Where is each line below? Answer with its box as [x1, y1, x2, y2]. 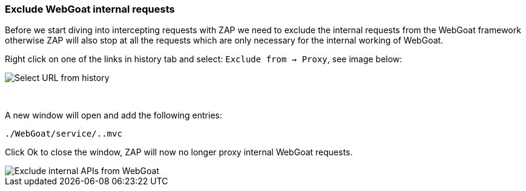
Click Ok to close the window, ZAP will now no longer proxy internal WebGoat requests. [5, 147, 353, 158]
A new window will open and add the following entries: [5, 110, 222, 121]
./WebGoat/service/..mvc [5, 129, 122, 139]
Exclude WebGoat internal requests [5, 3, 175, 15]
